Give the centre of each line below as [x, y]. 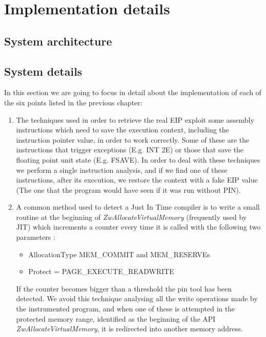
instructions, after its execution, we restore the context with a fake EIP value [137, 180]
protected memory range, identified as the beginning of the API [116, 318]
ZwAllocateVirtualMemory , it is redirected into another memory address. [129, 329]
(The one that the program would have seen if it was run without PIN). [128, 189]
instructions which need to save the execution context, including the [123, 130]
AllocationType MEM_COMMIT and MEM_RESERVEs [119, 254]
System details [43, 71]
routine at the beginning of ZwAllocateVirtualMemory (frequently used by [131, 217]
